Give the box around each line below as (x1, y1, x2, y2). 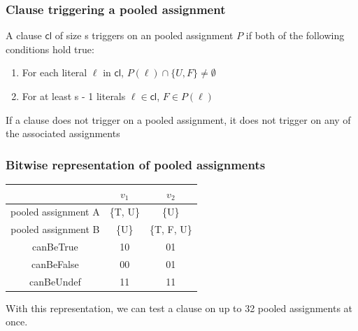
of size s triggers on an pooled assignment (55, 28, 234, 43)
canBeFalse (31, 256, 79, 271)
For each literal (22, 65, 87, 80)
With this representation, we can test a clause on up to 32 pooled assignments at (6, 300, 353, 315)
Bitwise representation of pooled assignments (6, 155, 266, 173)
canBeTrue (32, 239, 78, 254)
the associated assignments (6, 126, 120, 141)
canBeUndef (29, 274, 81, 288)
